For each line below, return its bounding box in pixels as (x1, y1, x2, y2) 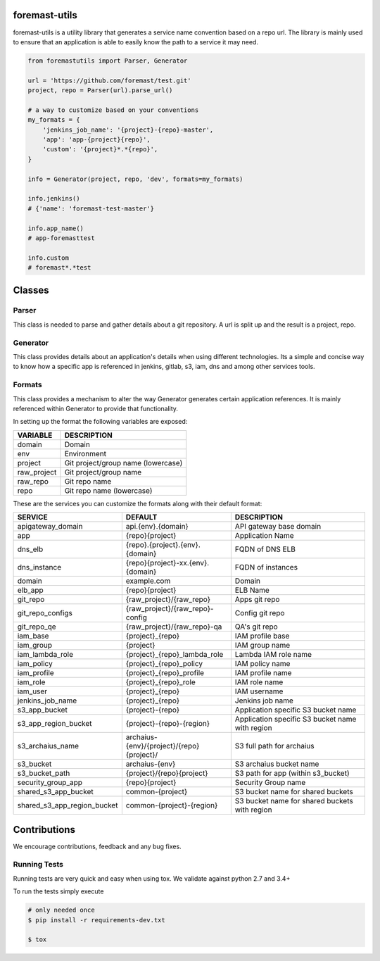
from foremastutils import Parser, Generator (27, 56, 188, 65)
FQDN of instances (234, 563, 298, 572)
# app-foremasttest (27, 234, 95, 242)
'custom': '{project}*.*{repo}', (42, 145, 158, 153)
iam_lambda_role (17, 650, 74, 660)
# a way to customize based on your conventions (27, 106, 199, 114)
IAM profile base (234, 631, 290, 641)
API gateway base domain (234, 522, 322, 532)
